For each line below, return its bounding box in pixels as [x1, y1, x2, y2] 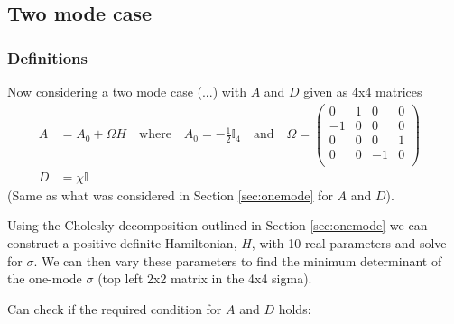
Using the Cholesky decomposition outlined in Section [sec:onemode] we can [7, 216, 428, 235]
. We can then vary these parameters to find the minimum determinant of [33, 251, 442, 270]
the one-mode [7, 269, 82, 288]
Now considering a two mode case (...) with [7, 82, 246, 100]
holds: [278, 299, 311, 318]
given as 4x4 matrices [303, 82, 422, 100]
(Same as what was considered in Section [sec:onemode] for [7, 185, 333, 204]
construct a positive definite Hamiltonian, [7, 234, 237, 253]
